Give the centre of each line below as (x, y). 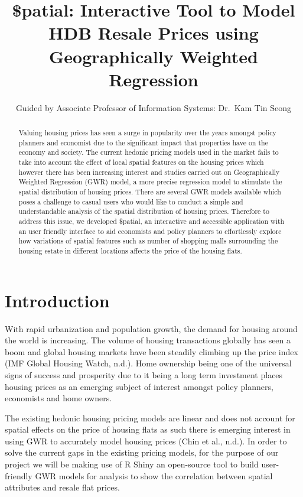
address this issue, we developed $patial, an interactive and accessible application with (151, 221)
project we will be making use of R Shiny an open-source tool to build (132, 464)
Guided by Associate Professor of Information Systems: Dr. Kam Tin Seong (154, 107)
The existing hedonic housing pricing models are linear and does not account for (150, 418)
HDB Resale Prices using (154, 33)
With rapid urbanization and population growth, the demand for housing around (151, 328)
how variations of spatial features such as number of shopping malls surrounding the (148, 241)
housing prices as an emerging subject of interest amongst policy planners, (139, 386)
